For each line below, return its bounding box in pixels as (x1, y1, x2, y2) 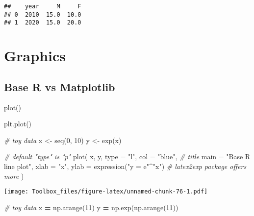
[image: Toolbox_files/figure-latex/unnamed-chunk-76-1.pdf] (4, 188, 208, 195)
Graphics (4, 46, 66, 66)
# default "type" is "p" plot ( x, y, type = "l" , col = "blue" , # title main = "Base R (4, 151, 251, 162)
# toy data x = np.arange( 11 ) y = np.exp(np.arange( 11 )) (4, 202, 178, 212)
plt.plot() (4, 119, 32, 129)
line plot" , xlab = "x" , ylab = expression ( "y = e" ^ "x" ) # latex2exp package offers (4, 161, 247, 171)
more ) (4, 170, 24, 181)
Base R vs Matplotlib (4, 79, 115, 94)
